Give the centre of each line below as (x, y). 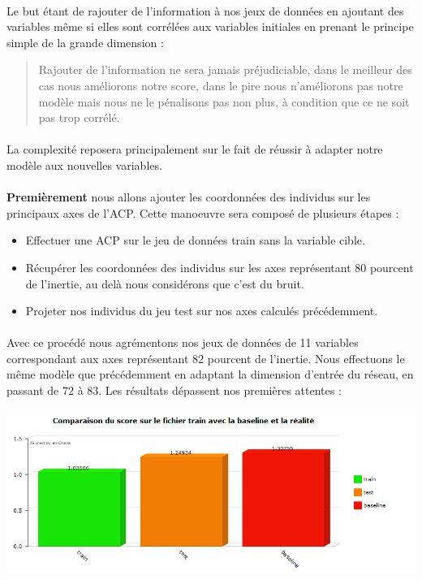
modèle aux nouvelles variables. (84, 164)
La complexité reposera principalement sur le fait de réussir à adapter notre (195, 149)
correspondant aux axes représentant (98, 358)
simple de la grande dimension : (85, 42)
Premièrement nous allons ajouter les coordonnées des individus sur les (189, 197)
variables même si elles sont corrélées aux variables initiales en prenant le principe (210, 26)
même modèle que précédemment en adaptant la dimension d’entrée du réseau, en (210, 374)
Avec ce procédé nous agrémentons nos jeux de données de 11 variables (183, 342)
